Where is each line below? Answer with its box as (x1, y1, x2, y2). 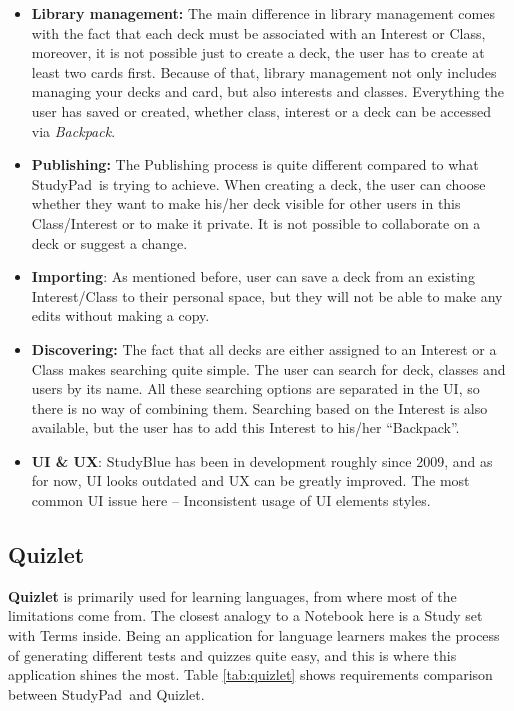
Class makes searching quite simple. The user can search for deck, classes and (31, 358, 506, 379)
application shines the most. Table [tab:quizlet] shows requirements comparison (8, 664, 493, 685)
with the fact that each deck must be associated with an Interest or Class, (31, 22, 486, 43)
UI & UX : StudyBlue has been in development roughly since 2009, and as (31, 450, 493, 471)
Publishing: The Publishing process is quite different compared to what (31, 154, 479, 175)
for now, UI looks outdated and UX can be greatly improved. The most (31, 470, 470, 491)
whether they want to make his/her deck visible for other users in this (31, 193, 461, 214)
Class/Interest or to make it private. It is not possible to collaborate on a (31, 212, 481, 233)
